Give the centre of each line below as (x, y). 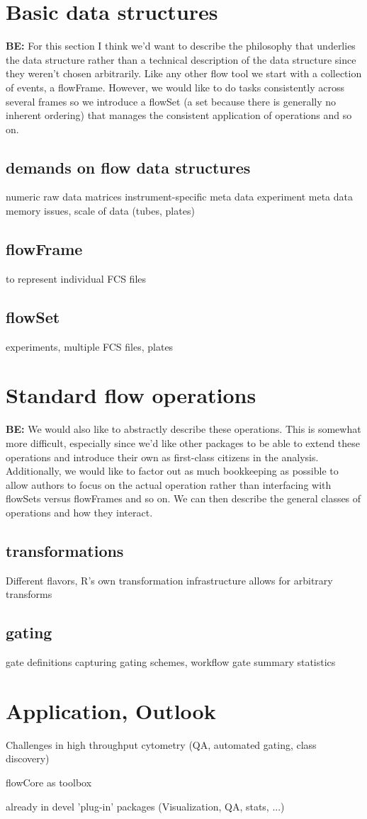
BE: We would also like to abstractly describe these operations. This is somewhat (183, 429)
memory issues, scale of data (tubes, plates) (100, 211)
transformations (65, 550)
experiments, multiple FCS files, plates (90, 346)
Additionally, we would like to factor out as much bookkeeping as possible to (172, 471)
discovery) (28, 758)
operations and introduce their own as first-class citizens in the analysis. (162, 457)
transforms (29, 594)
